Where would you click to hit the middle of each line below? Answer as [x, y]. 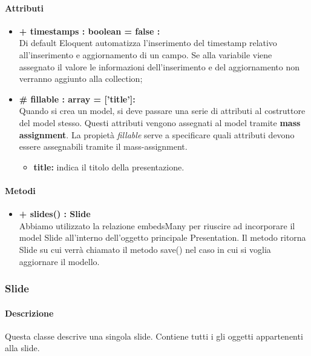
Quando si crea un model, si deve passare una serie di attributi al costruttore [162, 111]
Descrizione [29, 313]
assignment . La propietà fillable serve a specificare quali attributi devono [157, 134]
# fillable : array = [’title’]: [77, 99]
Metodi [20, 190]
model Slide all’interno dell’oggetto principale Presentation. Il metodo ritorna [162, 237]
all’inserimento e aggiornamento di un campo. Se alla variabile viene [146, 54]
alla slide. [22, 348]
